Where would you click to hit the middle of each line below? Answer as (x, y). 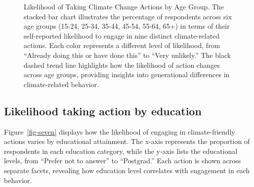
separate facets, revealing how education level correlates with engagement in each (127, 170)
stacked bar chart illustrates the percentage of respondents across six (128, 16)
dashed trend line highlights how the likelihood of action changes (122, 65)
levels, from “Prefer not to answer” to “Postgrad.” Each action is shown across (123, 161)
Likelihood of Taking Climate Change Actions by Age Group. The (124, 6)
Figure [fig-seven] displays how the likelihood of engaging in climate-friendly (120, 131)
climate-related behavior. (62, 84)
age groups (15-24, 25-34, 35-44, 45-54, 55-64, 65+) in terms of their (127, 26)
